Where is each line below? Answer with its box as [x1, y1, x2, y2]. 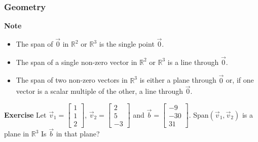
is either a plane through [139, 75, 216, 85]
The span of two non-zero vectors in [16, 75, 128, 85]
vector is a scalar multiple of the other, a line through [16, 86, 183, 96]
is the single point [99, 39, 155, 49]
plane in [4, 128, 29, 139]
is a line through [167, 56, 219, 67]
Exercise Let [4, 109, 47, 120]
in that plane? [56, 128, 100, 139]
